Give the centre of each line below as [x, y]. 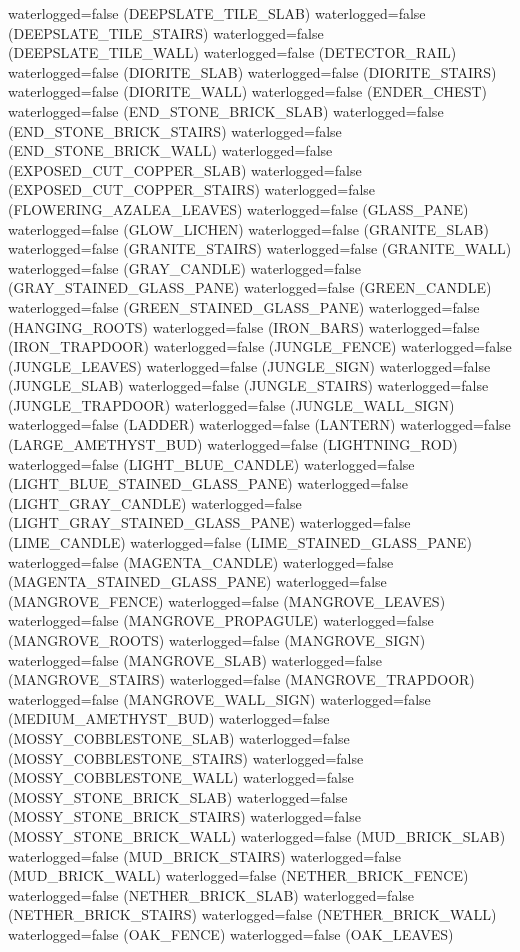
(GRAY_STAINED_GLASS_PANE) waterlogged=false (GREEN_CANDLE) [250, 287]
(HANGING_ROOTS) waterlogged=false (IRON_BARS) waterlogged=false [244, 326]
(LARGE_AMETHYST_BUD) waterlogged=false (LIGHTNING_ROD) [233, 444]
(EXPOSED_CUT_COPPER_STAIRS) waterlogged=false [192, 189]
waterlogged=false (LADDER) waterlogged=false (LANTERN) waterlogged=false [259, 424]
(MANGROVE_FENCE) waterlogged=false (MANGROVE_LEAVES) [227, 600]
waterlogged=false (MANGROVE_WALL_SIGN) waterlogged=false [219, 698]
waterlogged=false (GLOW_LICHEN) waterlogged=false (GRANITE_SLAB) [248, 228]
